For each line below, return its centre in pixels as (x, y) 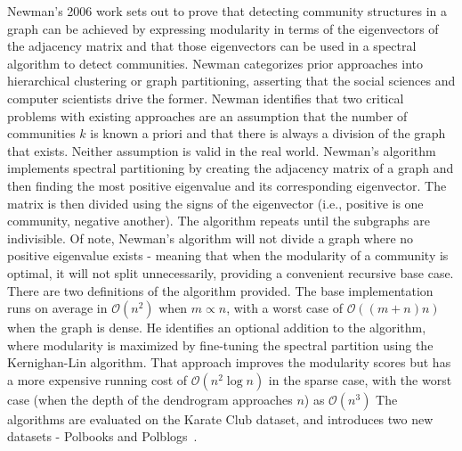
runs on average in (57, 308)
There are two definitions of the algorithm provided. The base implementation (220, 290)
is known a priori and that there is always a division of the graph (268, 133)
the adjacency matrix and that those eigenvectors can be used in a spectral (212, 46)
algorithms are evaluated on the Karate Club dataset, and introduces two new (220, 418)
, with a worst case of (284, 308)
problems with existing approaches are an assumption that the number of (207, 115)
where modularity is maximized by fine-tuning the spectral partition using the (220, 344)
